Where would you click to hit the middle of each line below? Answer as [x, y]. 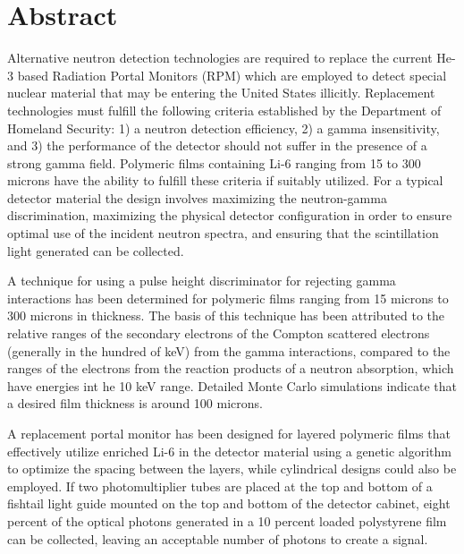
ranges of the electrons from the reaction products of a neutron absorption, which [231, 368]
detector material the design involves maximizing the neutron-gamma [197, 197]
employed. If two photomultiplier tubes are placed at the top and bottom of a [220, 486]
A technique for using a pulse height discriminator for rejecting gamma [202, 281]
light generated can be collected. [96, 250]
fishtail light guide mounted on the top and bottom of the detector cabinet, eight [229, 503]
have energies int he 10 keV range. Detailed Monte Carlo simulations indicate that [232, 385]
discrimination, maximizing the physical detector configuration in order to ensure [230, 215]
